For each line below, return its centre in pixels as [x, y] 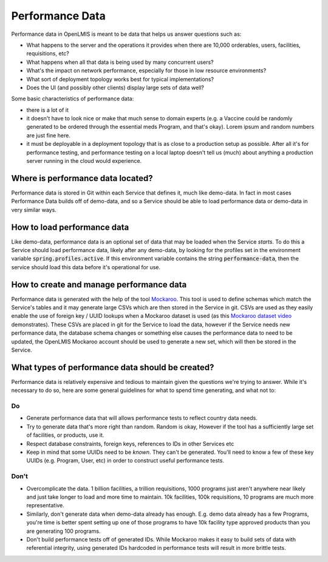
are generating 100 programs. [63, 531]
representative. [46, 505]
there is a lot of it [48, 110]
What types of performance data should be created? [113, 367]
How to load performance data [70, 227]
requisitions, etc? [48, 53]
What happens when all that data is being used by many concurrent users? [120, 62]
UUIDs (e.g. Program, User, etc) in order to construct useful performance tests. [125, 461]
